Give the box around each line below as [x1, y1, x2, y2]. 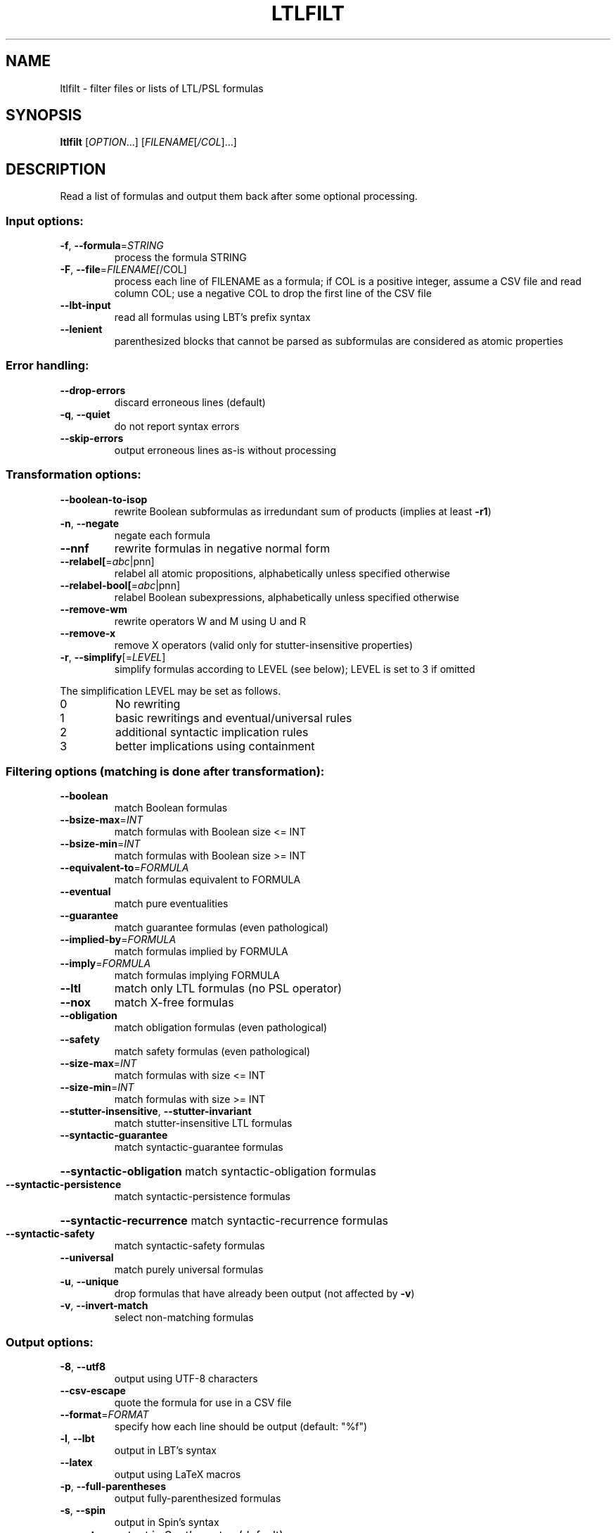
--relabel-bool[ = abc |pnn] [60, 579, 181, 591]
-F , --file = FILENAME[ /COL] [60, 263, 187, 276]
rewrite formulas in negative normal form [114, 541, 331, 555]
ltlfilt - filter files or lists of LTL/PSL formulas [60, 82, 264, 94]
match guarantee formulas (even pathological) [114, 921, 329, 934]
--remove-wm [60, 603, 128, 615]
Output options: [6, 1335, 94, 1349]
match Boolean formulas [114, 802, 228, 814]
